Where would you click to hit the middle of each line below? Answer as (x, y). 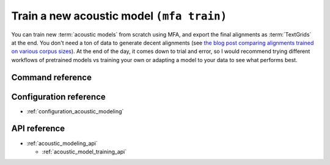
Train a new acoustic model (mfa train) (119, 16)
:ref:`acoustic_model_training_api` (84, 152)
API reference (38, 129)
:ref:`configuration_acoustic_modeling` (75, 111)
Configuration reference (59, 97)
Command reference (51, 77)
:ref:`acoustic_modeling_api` (62, 143)
